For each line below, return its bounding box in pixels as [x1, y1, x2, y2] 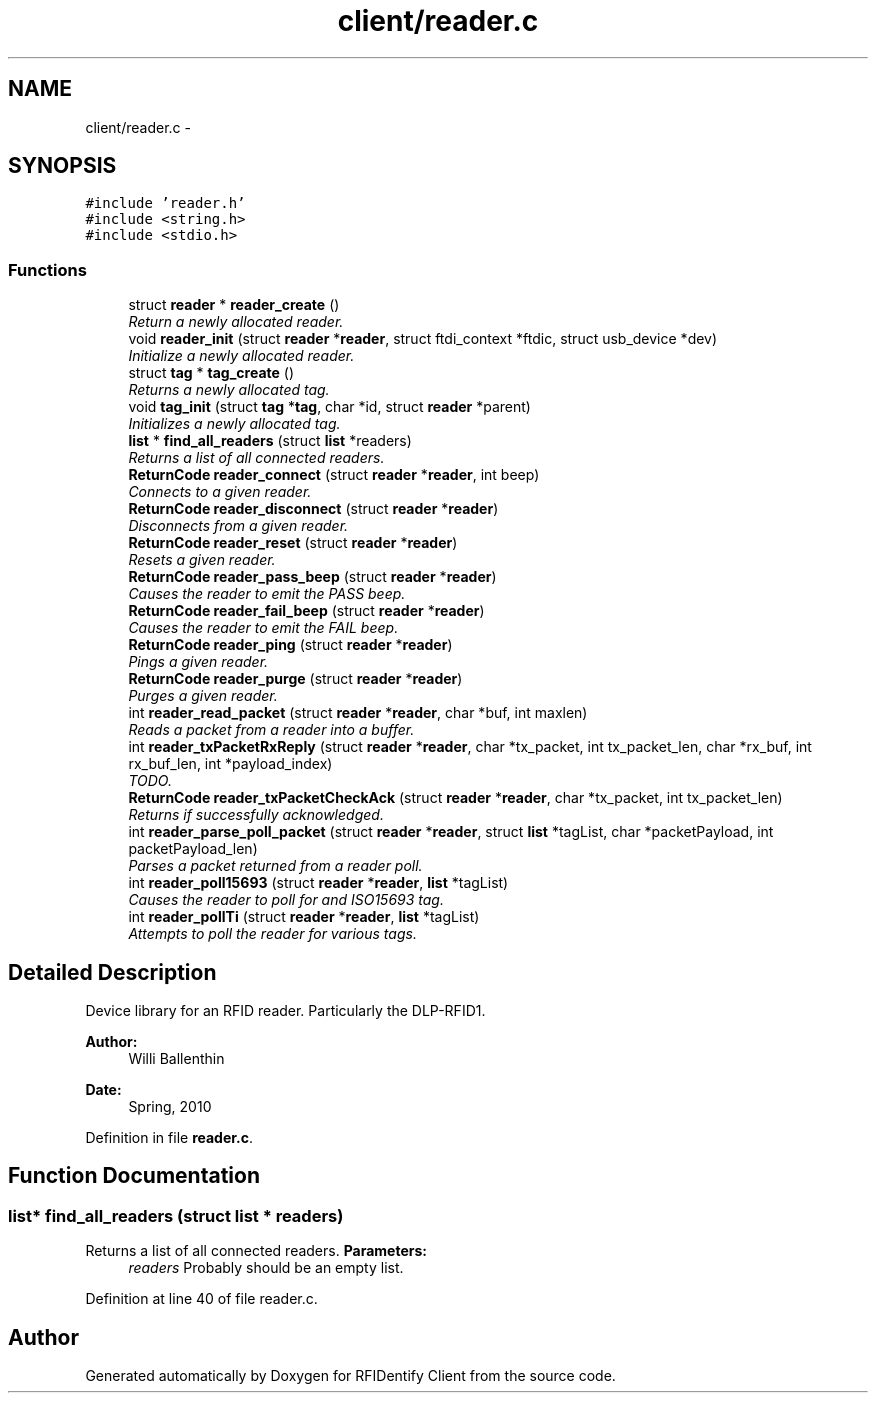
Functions [8, 259, 87, 280]
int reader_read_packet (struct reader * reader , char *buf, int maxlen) [128, 704, 588, 722]
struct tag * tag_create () [128, 364, 295, 382]
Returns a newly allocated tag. [128, 381, 330, 399]
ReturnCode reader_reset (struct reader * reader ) [128, 534, 458, 552]
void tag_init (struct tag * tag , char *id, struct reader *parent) [128, 398, 531, 416]
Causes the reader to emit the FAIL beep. [128, 619, 399, 637]
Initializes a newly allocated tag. [128, 415, 341, 433]
